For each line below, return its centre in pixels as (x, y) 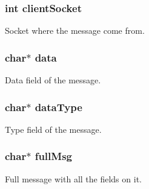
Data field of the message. (53, 80)
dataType (58, 107)
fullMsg (53, 156)
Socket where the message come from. (75, 30)
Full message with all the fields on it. (73, 178)
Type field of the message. (53, 129)
